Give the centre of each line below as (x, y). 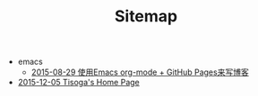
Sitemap (146, 16)
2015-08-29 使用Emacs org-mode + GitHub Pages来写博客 (140, 72)
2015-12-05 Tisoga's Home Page (79, 83)
